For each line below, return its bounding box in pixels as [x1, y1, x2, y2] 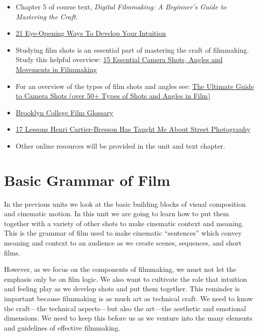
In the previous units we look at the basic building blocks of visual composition [4, 198, 246, 209]
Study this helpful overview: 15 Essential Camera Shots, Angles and [15, 54, 223, 65]
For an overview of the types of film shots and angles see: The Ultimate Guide [15, 81, 254, 91]
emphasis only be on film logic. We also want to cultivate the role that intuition [4, 273, 247, 284]
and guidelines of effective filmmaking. [4, 322, 120, 333]
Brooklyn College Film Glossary [15, 107, 113, 117]
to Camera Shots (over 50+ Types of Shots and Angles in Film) [15, 90, 211, 101]
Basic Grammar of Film [4, 169, 171, 190]
